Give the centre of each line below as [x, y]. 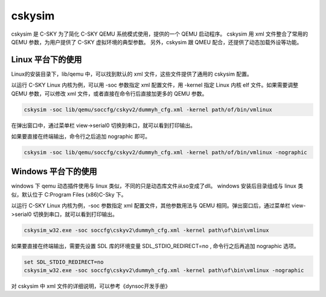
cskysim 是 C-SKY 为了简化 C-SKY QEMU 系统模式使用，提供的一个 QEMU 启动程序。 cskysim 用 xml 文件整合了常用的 [159, 34]
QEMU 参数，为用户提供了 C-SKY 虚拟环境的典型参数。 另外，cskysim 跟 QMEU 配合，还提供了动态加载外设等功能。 [157, 42]
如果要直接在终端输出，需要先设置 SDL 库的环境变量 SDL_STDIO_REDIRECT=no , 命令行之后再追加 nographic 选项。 [155, 246]
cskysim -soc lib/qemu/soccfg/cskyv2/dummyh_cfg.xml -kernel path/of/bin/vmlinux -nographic [165, 152]
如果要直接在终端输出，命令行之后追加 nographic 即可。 [81, 136]
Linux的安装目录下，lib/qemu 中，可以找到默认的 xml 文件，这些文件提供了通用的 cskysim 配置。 [132, 74]
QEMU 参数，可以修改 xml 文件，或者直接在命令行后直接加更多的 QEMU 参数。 [109, 93]
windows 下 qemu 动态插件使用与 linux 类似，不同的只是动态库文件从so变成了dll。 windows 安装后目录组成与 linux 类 [157, 186]
